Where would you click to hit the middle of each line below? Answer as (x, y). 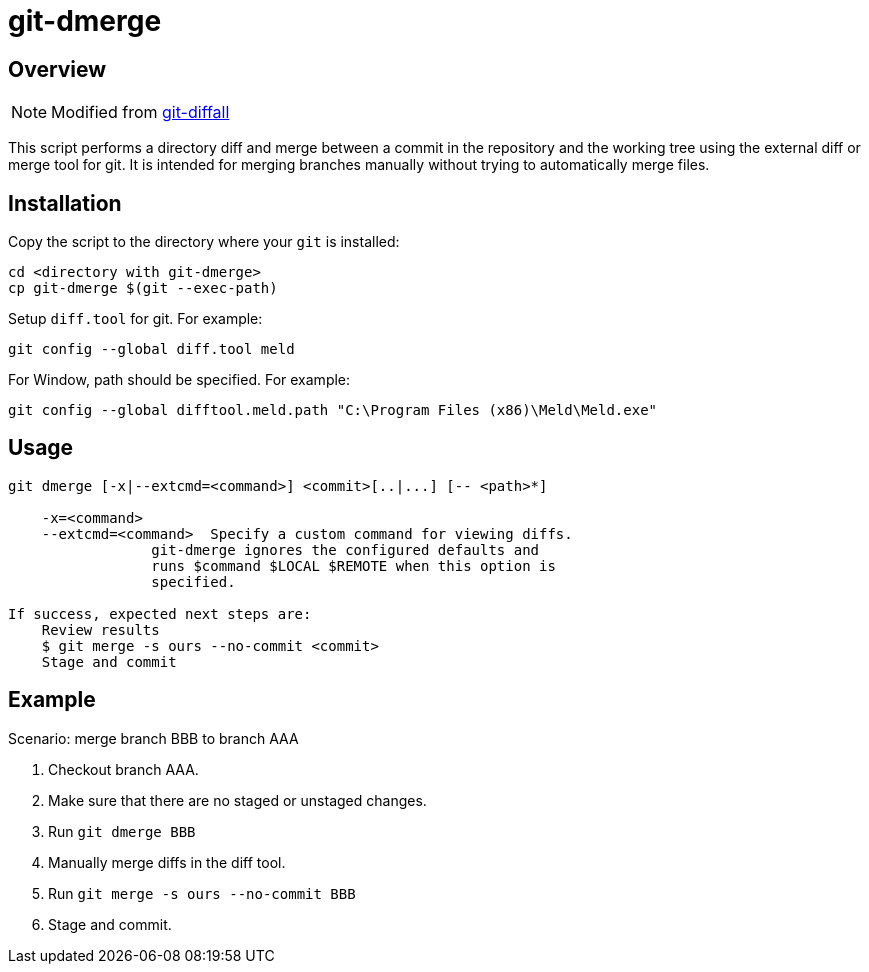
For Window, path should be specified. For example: (179, 380)
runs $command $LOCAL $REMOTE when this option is (353, 565)
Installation (65, 203)
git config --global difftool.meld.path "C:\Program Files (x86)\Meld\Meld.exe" (333, 410)
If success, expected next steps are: (160, 613)
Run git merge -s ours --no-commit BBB (202, 893)
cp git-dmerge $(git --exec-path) (143, 288)
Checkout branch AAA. (123, 769)
